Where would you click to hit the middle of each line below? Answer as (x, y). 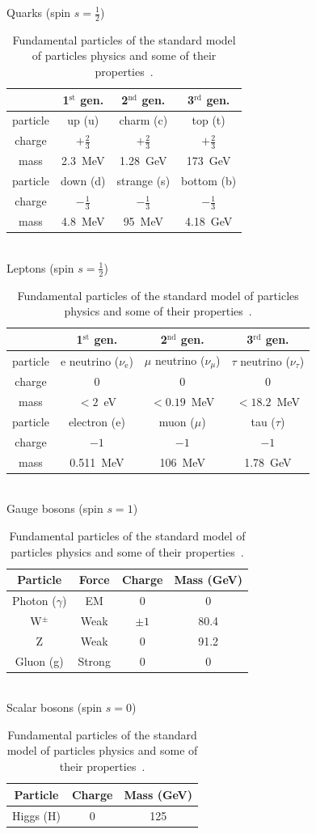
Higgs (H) (36, 815)
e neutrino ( (90, 360)
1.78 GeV (268, 461)
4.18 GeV (209, 221)
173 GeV (209, 161)
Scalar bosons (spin (55, 707)
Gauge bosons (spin (55, 508)
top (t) (209, 120)
